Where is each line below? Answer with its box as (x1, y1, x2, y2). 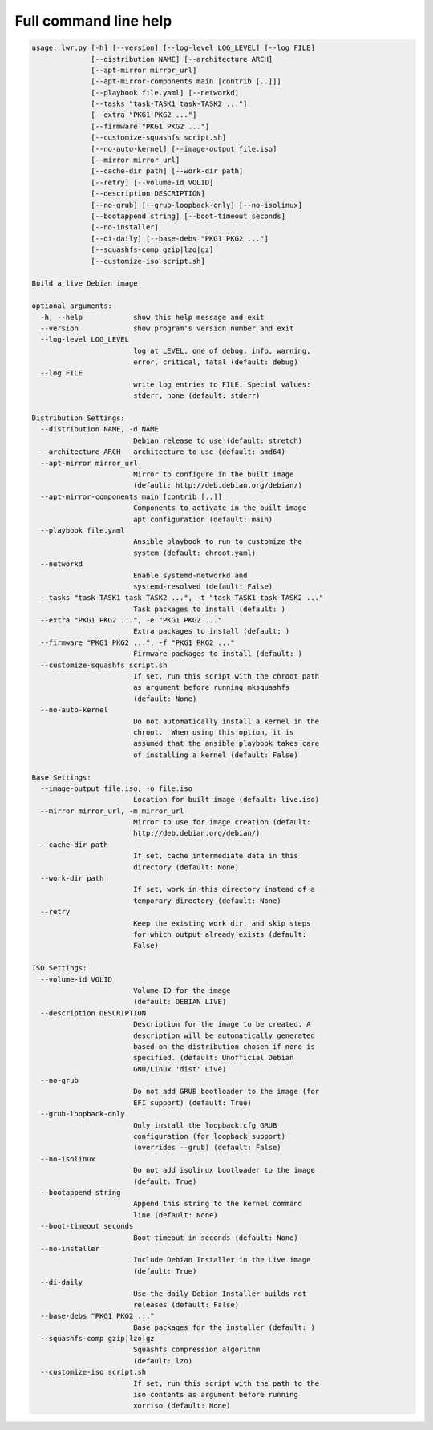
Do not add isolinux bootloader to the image (132, 1165, 316, 1175)
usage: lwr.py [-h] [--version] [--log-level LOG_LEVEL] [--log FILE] (31, 43, 316, 52)
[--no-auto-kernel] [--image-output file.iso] (91, 144, 277, 153)
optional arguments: (31, 302, 112, 310)
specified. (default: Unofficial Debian (132, 1053, 294, 1063)
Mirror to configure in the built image (132, 469, 294, 479)
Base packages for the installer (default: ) (132, 1323, 316, 1331)
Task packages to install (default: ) (132, 604, 286, 614)
